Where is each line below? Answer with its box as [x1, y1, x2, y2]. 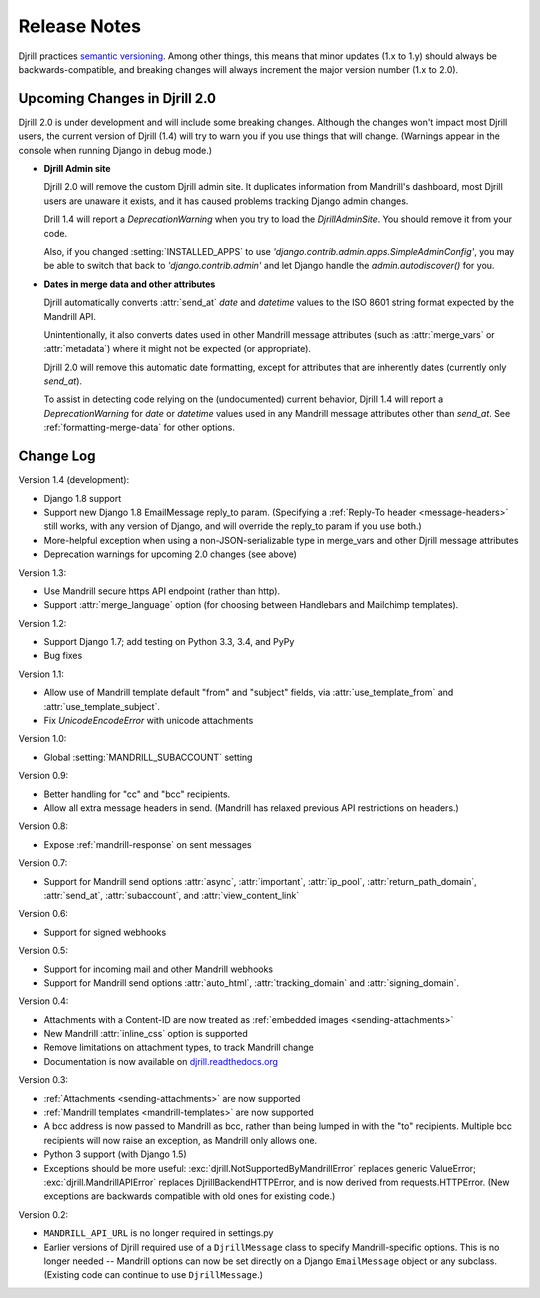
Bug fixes [43, 650, 83, 662]
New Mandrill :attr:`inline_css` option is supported [43, 1028, 249, 1040]
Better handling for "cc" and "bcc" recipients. [43, 788, 231, 800]
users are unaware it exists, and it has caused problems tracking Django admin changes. [43, 195, 409, 207]
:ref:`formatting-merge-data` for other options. [43, 421, 235, 434]
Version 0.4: [18, 995, 69, 1007]
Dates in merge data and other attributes [43, 278, 216, 290]
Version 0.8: [18, 820, 69, 832]
